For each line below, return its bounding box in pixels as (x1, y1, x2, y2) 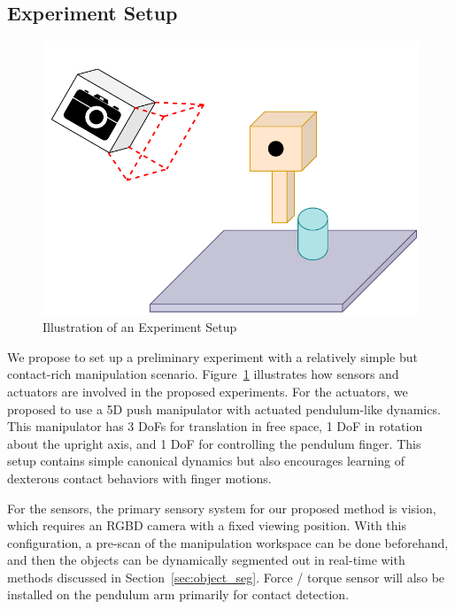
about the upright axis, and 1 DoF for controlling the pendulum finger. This (7, 434, 421, 452)
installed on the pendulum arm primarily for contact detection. (7, 585, 350, 604)
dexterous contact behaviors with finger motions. (7, 468, 272, 487)
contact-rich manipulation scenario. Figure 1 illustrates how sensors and (7, 365, 399, 383)
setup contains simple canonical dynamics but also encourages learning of (7, 451, 405, 470)
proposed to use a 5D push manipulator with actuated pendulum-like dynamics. (7, 399, 441, 418)
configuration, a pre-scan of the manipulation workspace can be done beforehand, (7, 533, 449, 551)
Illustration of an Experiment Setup (42, 318, 237, 336)
